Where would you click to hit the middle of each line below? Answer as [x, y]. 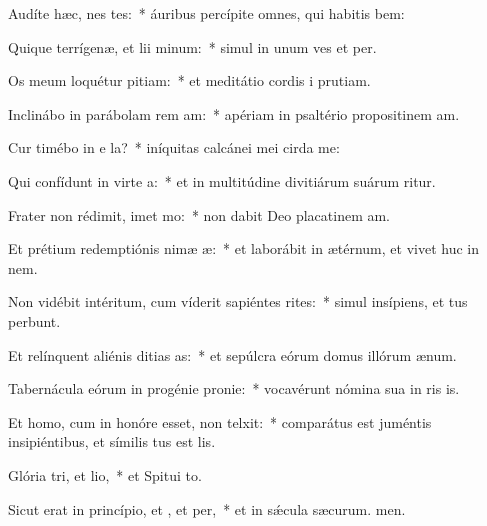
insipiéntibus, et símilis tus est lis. [112, 441]
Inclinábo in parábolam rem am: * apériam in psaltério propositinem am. [234, 113]
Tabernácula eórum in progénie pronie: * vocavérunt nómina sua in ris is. [234, 388]
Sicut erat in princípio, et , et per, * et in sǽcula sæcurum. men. [207, 508]
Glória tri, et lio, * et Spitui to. [105, 474]
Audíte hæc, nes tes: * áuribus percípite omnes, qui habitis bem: [206, 13]
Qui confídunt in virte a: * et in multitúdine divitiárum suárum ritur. [222, 180]
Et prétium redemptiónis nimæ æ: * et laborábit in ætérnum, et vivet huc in [244, 248]
